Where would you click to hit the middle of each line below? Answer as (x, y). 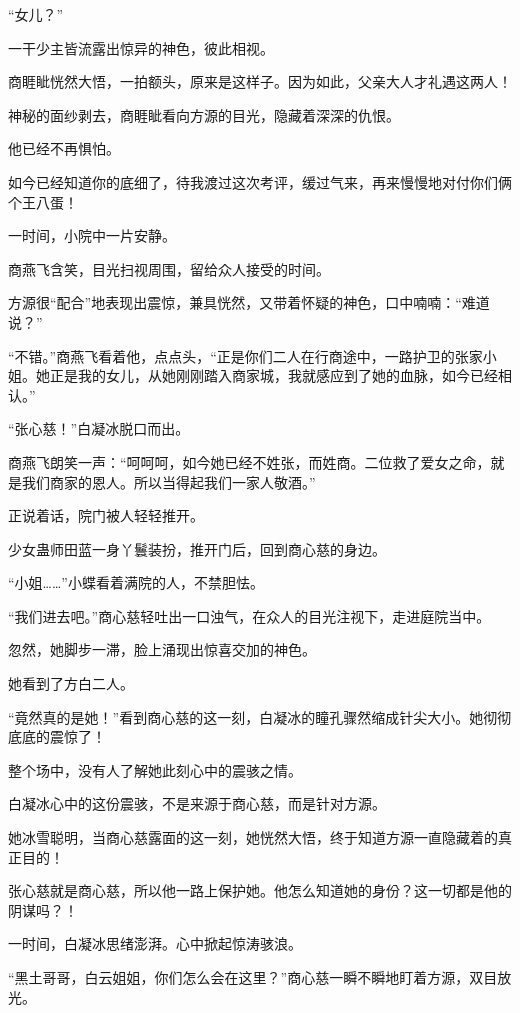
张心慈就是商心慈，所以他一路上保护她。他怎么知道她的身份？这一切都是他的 (260, 890)
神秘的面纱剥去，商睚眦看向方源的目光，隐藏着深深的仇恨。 (204, 114)
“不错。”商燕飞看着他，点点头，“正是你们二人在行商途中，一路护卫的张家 (245, 355)
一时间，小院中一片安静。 (92, 235)
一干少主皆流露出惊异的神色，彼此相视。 (141, 47)
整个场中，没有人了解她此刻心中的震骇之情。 (155, 769)
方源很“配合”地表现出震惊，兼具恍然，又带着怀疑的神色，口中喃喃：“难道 (249, 302)
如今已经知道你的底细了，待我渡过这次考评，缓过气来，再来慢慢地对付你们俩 (260, 181)
